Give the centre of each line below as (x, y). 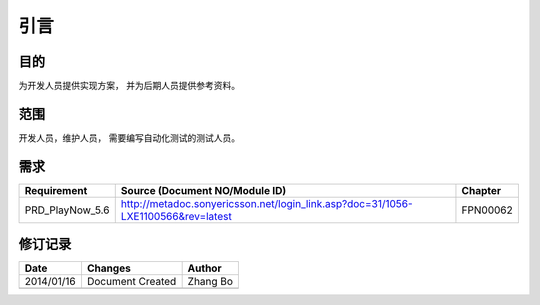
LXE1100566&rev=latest (176, 216)
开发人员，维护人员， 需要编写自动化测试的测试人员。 (129, 137)
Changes (109, 268)
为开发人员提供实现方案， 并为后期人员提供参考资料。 (129, 86)
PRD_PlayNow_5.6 (67, 210)
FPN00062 (487, 210)
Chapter (481, 190)
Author (204, 268)
